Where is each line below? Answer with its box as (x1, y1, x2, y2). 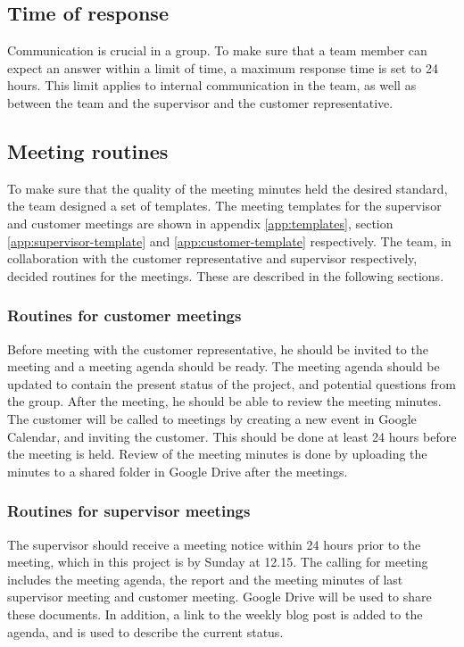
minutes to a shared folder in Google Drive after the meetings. (7, 461, 348, 480)
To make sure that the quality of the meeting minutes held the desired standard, (7, 178, 448, 197)
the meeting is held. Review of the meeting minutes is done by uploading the (7, 444, 427, 463)
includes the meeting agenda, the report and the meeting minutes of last (7, 569, 403, 588)
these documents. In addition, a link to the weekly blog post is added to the (7, 604, 423, 623)
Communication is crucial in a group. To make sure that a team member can (7, 41, 427, 60)
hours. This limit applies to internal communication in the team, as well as (7, 76, 417, 95)
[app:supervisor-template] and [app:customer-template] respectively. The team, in (7, 231, 452, 250)
